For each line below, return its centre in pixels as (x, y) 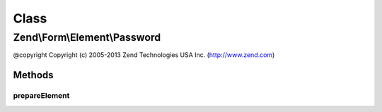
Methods (33, 75)
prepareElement (41, 96)
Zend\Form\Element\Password (87, 37)
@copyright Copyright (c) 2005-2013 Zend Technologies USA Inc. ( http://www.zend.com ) (144, 55)
